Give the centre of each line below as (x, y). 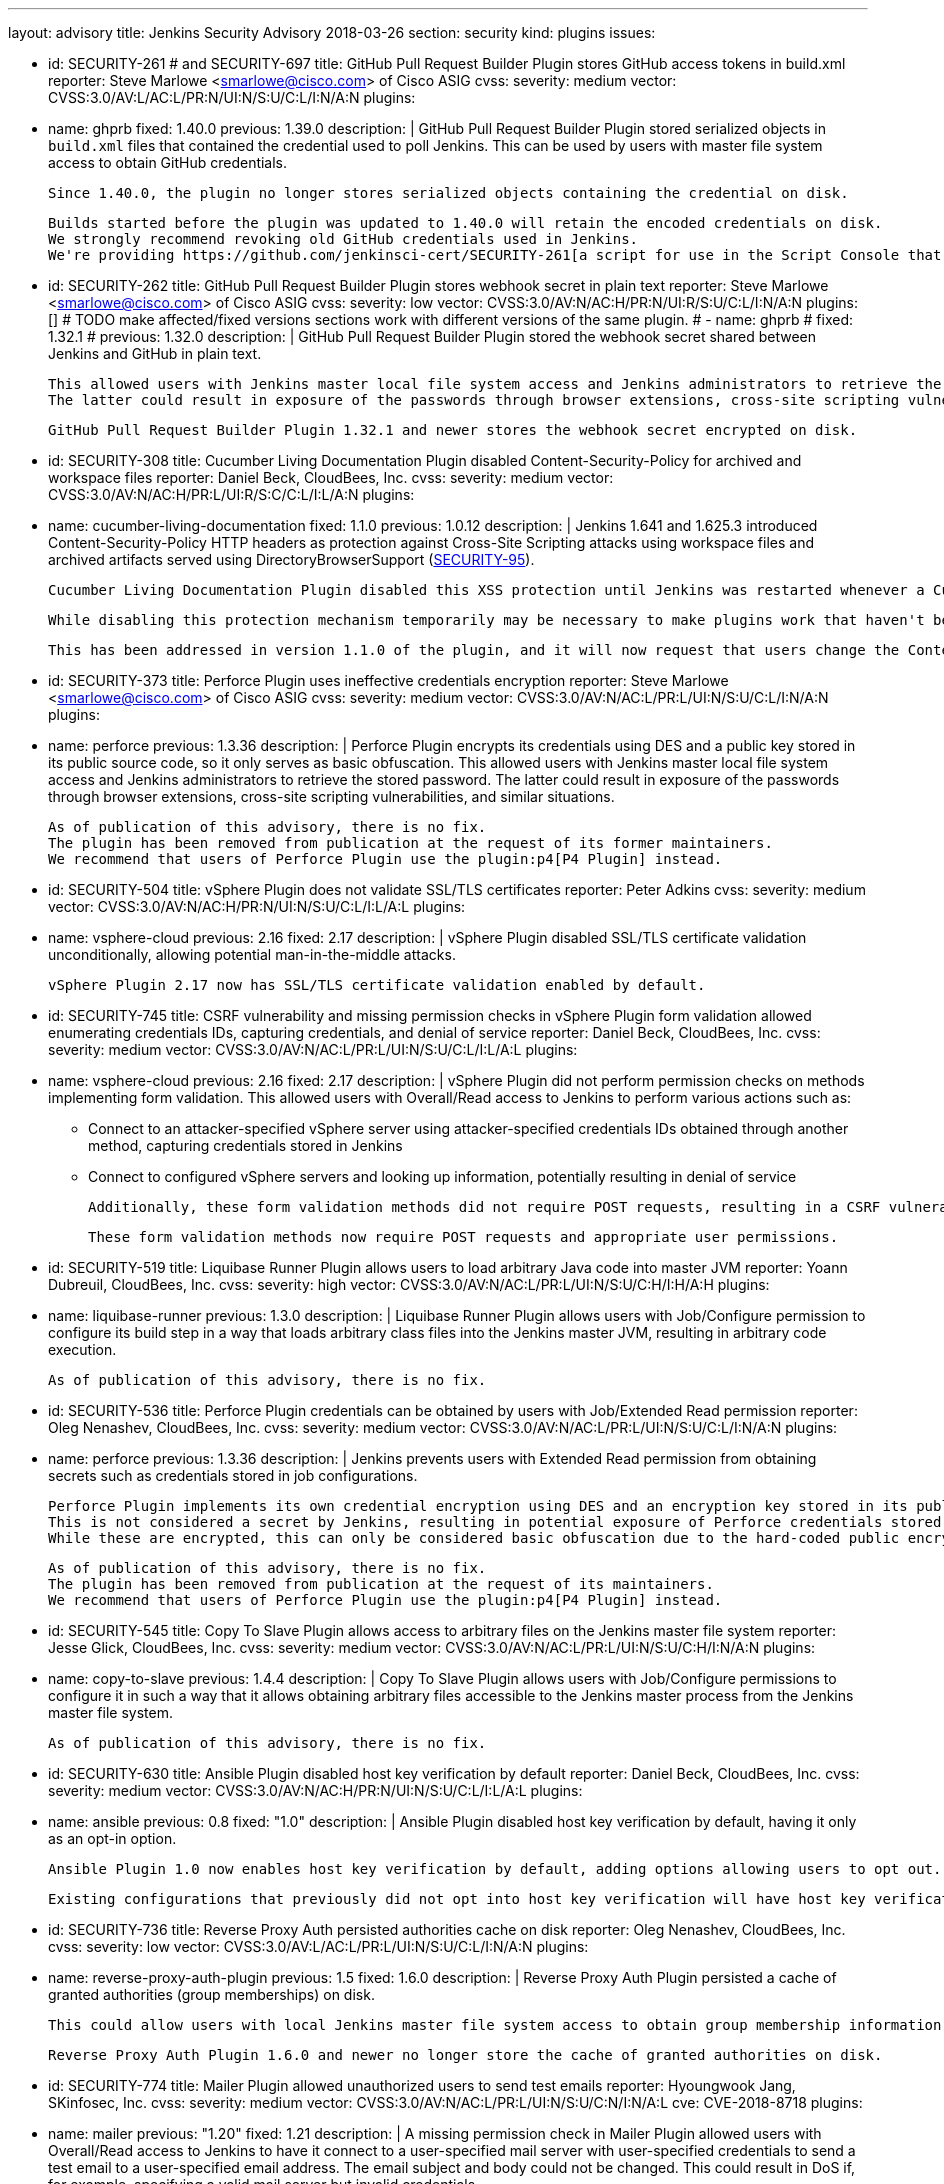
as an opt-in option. (112, 1838)
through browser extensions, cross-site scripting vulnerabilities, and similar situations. (331, 796)
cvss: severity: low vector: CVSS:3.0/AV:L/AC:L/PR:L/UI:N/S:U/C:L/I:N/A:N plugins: (318, 1946)
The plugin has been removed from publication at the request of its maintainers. (381, 1584)
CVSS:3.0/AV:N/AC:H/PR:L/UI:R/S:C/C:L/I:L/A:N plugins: (231, 494)
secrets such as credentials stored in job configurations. (233, 1475)
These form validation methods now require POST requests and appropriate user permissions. (463, 1237)
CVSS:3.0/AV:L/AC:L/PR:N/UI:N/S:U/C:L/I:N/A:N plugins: (232, 97)
